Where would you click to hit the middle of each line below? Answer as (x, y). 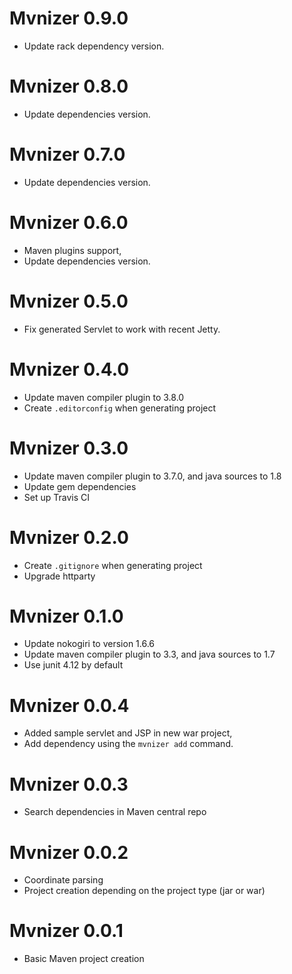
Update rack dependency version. (94, 46)
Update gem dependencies (80, 486)
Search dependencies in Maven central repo (115, 812)
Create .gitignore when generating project (113, 565)
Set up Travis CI (56, 497)
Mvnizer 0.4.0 (69, 369)
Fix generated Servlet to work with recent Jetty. (122, 329)
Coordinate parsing (63, 880)
